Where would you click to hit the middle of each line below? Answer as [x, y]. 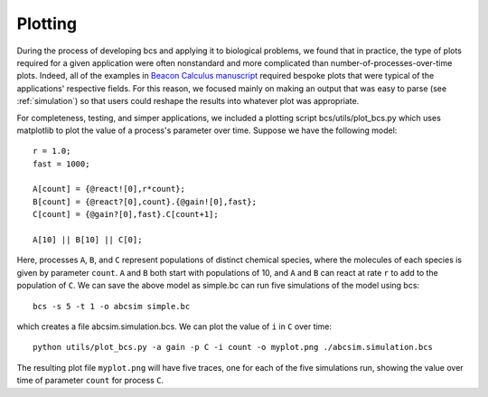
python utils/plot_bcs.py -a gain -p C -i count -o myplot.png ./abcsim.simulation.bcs [233, 347]
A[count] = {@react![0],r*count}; [109, 189]
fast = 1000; [61, 164]
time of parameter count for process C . [90, 381]
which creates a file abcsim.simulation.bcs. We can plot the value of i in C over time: [174, 326]
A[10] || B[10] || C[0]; [88, 240]
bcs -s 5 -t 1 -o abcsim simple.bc [112, 306]
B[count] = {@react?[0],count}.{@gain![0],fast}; [145, 202]
